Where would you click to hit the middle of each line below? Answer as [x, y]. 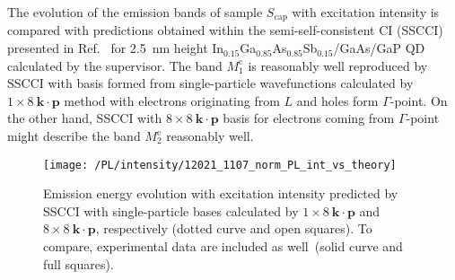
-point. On [419, 100]
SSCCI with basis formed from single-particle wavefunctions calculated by [210, 83]
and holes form [337, 100]
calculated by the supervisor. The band [115, 65]
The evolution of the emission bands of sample [135, 12]
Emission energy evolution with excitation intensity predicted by [221, 193]
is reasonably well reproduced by [338, 65]
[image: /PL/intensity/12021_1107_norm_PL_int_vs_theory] [220, 165]
